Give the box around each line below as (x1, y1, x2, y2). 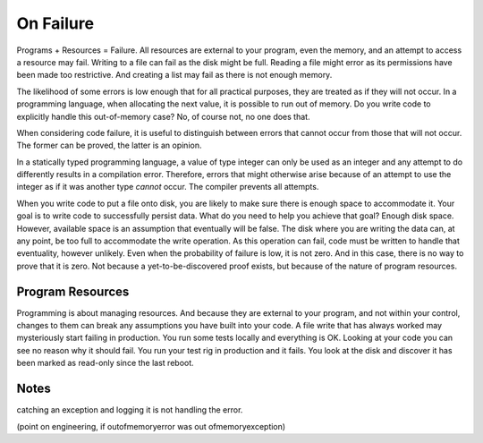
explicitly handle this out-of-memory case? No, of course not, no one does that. (16, 111, 310, 122)
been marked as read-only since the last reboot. (16, 358, 194, 369)
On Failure (16, 13, 94, 33)
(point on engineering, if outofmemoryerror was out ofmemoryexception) (16, 421, 286, 431)
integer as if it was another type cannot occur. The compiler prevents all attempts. (16, 182, 319, 192)
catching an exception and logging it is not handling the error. (16, 405, 243, 415)
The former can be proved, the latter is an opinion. (16, 140, 202, 151)
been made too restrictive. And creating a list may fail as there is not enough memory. (16, 70, 333, 81)
